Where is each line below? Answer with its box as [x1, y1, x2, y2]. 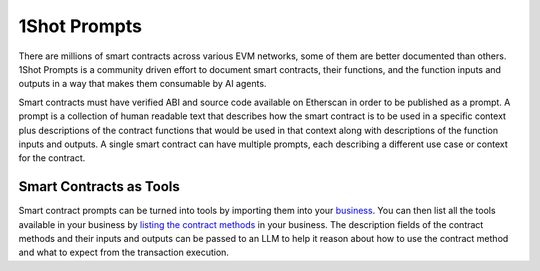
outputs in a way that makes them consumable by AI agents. [18, 78, 267, 90]
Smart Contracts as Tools [18, 178, 180, 195]
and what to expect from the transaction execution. [18, 246, 230, 259]
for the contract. [18, 152, 86, 164]
